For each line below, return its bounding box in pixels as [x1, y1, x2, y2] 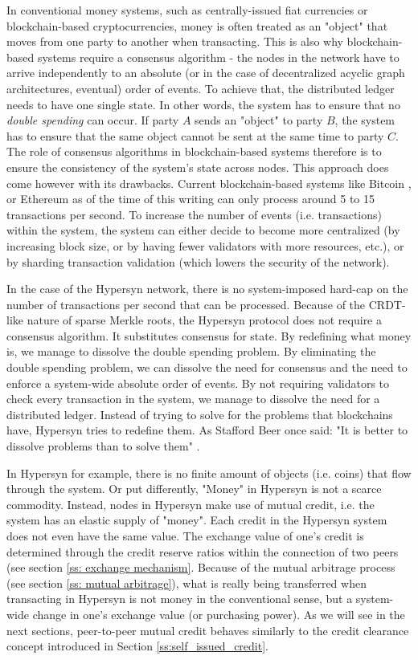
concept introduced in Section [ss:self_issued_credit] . [6, 638, 268, 654]
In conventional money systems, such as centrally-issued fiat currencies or [6, 2, 368, 18]
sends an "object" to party [195, 112, 323, 128]
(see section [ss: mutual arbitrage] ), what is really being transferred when [6, 574, 367, 591]
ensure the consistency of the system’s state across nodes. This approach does [6, 158, 389, 175]
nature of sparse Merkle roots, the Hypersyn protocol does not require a [27, 312, 382, 328]
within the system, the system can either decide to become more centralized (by [6, 222, 400, 238]
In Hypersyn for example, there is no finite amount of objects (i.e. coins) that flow [6, 464, 412, 481]
